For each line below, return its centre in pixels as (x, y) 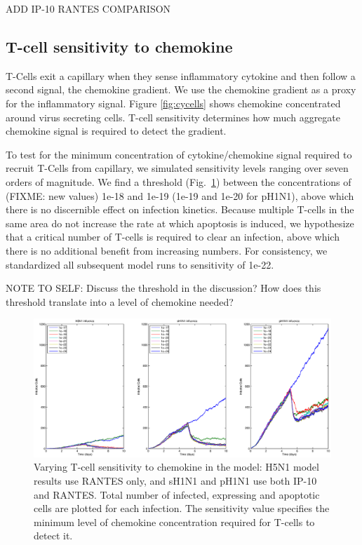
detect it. (53, 536)
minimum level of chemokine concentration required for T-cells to (174, 522)
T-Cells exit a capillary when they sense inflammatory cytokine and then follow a (181, 75)
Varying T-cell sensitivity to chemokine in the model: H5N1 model (176, 467)
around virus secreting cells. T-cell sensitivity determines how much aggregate (173, 117)
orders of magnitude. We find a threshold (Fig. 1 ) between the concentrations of (179, 181)
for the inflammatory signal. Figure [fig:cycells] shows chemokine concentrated (173, 103)
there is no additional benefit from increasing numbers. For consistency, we (167, 250)
